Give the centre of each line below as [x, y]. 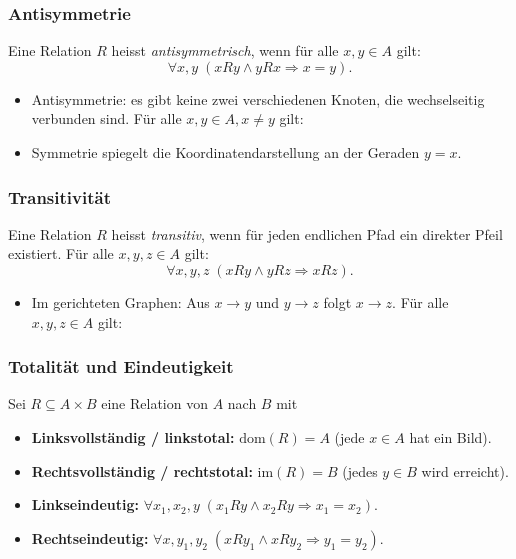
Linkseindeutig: [85, 504]
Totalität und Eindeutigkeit [121, 366]
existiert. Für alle [61, 253]
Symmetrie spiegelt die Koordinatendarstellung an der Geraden [225, 152]
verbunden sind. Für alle [106, 118]
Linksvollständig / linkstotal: [133, 437]
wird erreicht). [465, 470]
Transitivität [59, 196]
